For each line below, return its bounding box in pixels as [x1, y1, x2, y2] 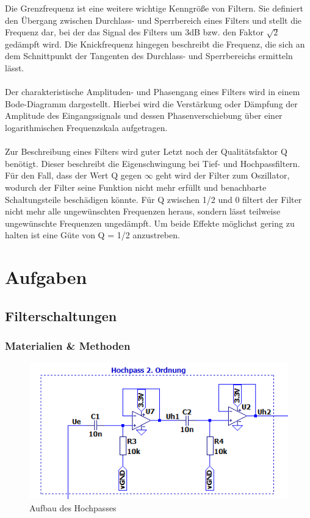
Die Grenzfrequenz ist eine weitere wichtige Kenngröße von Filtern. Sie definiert [5, 2, 303, 14]
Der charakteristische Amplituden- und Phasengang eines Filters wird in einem [5, 85, 300, 98]
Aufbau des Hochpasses [29, 501, 117, 514]
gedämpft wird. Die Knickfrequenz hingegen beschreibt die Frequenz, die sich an [5, 37, 305, 50]
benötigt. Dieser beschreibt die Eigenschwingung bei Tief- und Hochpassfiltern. [5, 157, 300, 169]
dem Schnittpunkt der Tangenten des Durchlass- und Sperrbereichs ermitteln [5, 49, 293, 62]
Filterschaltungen [5, 306, 117, 325]
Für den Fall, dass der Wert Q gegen [5, 169, 142, 182]
